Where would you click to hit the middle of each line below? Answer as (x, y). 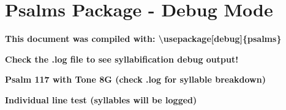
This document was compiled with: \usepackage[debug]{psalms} (143, 39)
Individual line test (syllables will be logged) (101, 99)
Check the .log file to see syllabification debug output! (122, 59)
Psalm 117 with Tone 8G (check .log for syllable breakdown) (135, 79)
